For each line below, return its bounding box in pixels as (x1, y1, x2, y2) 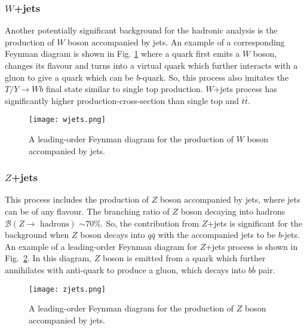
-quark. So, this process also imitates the (140, 71, 289, 83)
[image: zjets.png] (29, 285, 106, 294)
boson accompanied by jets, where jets (160, 193, 300, 206)
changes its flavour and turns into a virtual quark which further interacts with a (5, 59, 298, 71)
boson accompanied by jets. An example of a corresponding (67, 35, 285, 48)
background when (5, 228, 69, 241)
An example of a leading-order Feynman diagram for (5, 240, 197, 252)
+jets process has (213, 82, 277, 95)
